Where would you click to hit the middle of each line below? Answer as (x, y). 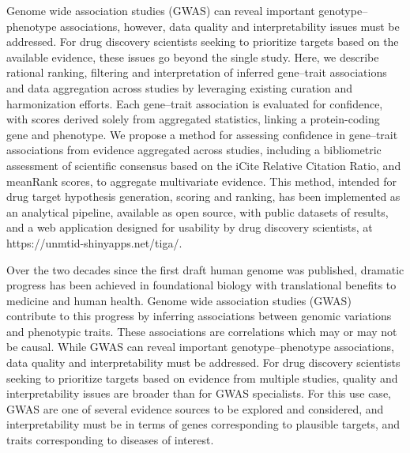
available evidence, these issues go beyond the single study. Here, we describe (193, 57)
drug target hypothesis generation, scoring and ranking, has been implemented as (203, 196)
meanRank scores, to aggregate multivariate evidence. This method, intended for (202, 181)
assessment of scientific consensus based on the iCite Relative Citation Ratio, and (204, 165)
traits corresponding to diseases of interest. (110, 440)
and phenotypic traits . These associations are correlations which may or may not (202, 331)
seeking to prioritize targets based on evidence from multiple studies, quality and (202, 377)
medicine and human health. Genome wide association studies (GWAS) (179, 300)
